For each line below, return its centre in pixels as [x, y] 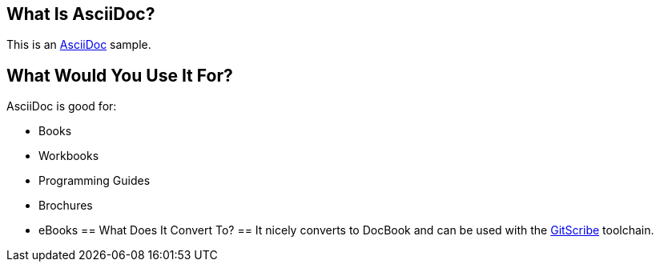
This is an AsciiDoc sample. [79, 45]
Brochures [66, 206]
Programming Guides [95, 181]
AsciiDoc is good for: [62, 106]
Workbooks [69, 156]
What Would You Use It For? [120, 75]
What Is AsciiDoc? [81, 14]
